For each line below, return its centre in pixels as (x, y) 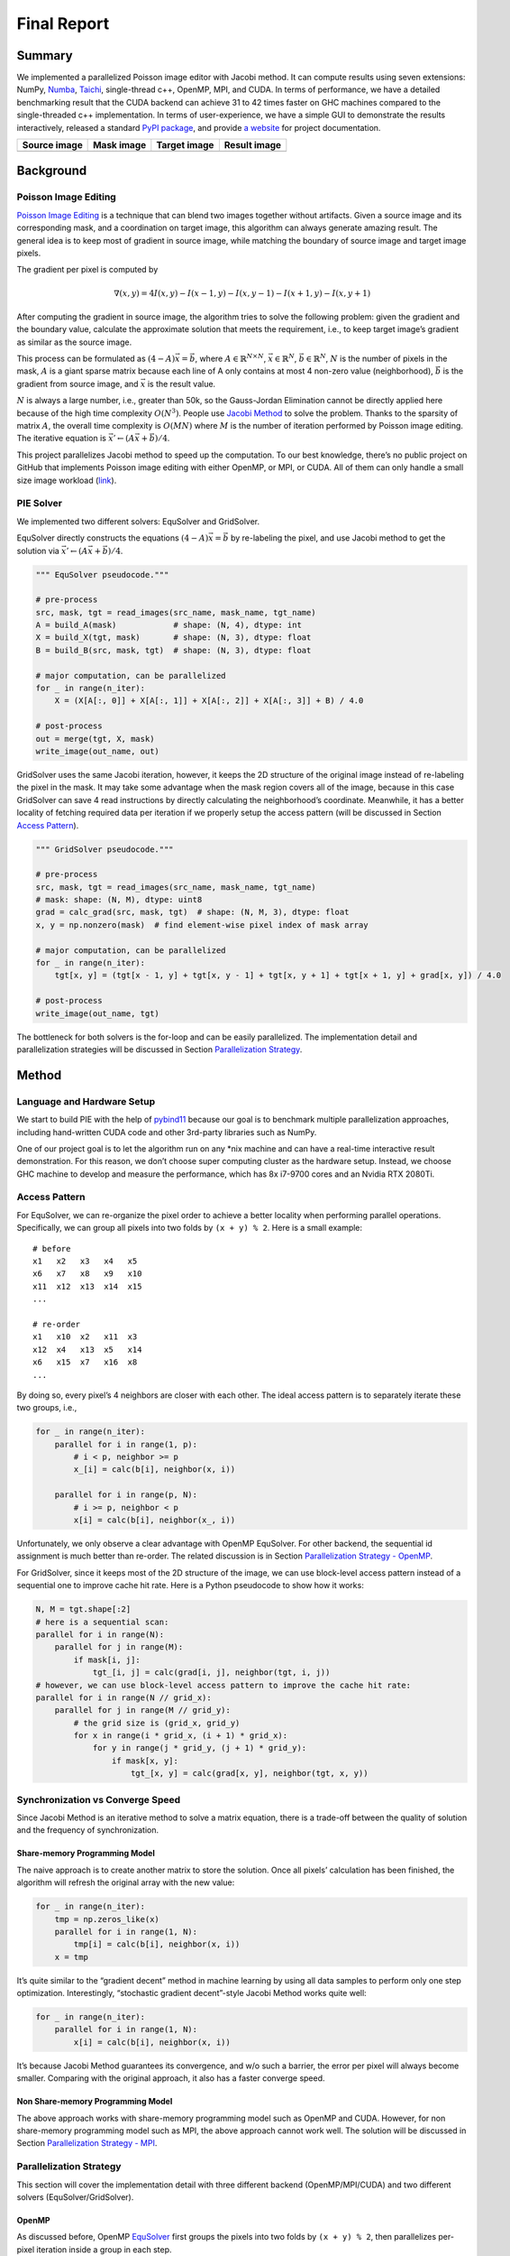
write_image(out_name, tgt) (97, 1013)
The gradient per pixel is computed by (87, 270)
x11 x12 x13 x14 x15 (87, 1286)
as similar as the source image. (74, 342)
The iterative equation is (62, 439)
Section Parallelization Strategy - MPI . (87, 2143)
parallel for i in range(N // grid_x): (123, 1697)
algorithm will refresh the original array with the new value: (126, 1882)
